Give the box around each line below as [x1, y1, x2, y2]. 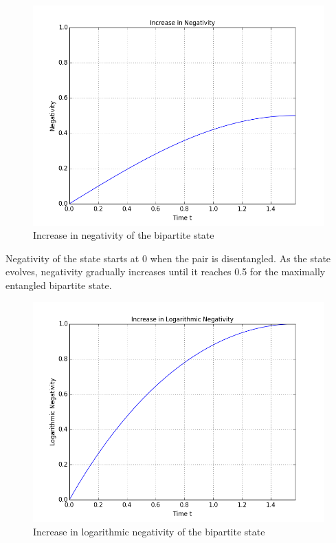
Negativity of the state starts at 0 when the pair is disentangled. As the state [5, 251, 331, 265]
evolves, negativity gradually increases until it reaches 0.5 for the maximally [5, 264, 326, 279]
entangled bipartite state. [5, 277, 112, 292]
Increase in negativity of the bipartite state [33, 228, 214, 242]
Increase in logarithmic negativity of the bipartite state [33, 524, 265, 538]
